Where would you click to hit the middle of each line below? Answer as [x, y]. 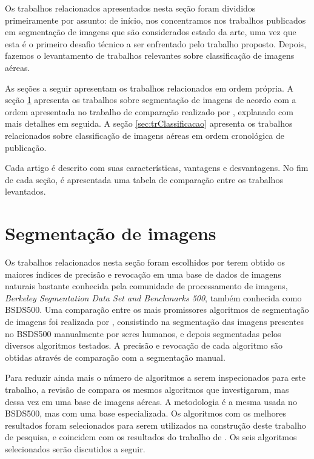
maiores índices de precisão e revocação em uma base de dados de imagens [143, 274]
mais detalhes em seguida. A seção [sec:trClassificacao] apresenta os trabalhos [149, 123]
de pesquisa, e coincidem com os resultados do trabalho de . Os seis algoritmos [151, 437]
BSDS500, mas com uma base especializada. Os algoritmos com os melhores [146, 413]
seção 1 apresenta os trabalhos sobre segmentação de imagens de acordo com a [151, 100]
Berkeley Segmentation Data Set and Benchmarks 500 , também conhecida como [153, 297]
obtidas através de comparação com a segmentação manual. [115, 357]
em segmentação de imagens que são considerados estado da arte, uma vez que [151, 32]
